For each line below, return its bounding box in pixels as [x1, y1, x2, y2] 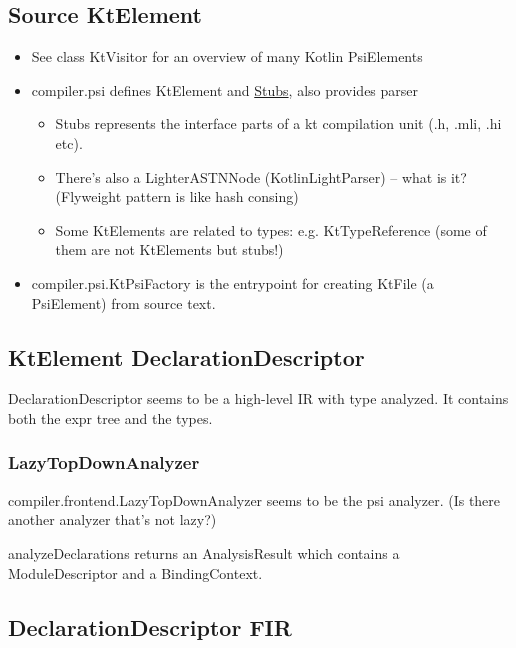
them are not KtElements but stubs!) [55, 239, 284, 260]
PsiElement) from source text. [31, 292, 216, 313]
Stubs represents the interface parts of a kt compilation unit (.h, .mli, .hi [55, 113, 502, 134]
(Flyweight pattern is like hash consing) [55, 186, 299, 207]
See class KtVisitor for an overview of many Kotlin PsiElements [31, 46, 423, 67]
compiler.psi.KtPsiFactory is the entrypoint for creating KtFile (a [31, 272, 434, 293]
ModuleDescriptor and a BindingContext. [8, 562, 263, 583]
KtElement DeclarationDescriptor [8, 341, 365, 372]
